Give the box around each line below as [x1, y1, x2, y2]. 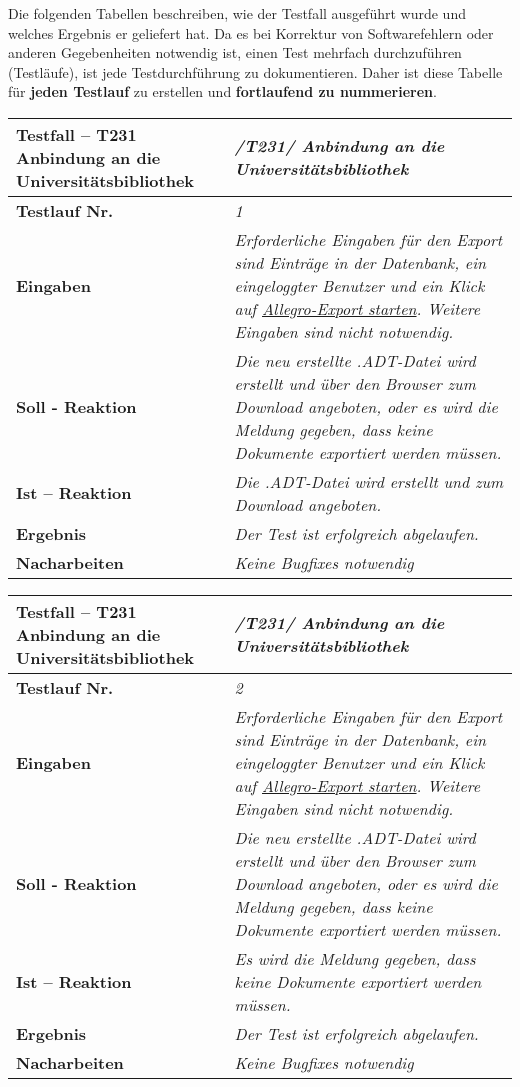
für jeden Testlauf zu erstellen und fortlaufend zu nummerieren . [8, 81, 437, 102]
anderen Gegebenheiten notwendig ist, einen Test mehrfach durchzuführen [8, 42, 462, 63]
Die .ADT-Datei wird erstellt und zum [234, 469, 504, 493]
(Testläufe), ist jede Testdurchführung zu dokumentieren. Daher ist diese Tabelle [8, 61, 503, 82]
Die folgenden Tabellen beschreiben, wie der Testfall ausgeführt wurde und [8, 3, 466, 23]
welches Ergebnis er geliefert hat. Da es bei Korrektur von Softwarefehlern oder [8, 22, 494, 43]
